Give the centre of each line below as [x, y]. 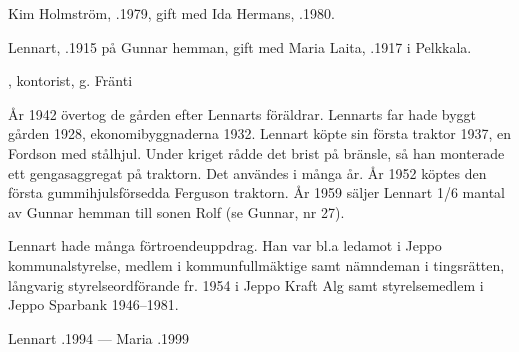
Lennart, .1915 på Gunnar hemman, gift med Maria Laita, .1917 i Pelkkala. [240, 46]
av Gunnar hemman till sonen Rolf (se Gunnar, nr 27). [176, 211]
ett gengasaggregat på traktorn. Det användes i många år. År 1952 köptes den [247, 172]
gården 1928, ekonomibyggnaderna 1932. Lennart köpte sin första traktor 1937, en [260, 133]
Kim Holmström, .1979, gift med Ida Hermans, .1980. [171, 13]
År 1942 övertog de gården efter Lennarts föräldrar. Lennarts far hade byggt [242, 113]
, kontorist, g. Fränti [70, 80]
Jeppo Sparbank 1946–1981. [93, 304]
